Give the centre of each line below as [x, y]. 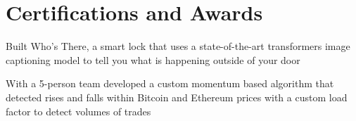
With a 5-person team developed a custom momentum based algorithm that [170, 83]
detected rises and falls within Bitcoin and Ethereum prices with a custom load [177, 97]
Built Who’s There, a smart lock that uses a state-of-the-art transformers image [178, 46]
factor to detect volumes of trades [78, 111]
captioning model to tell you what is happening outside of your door [153, 59]
